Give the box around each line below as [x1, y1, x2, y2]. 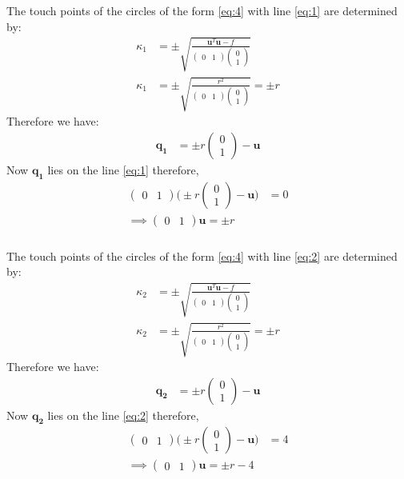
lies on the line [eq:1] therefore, [47, 161, 199, 178]
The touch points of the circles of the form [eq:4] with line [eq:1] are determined [6, 2, 398, 18]
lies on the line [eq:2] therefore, [47, 406, 199, 423]
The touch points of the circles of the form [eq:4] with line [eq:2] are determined [6, 247, 398, 264]
